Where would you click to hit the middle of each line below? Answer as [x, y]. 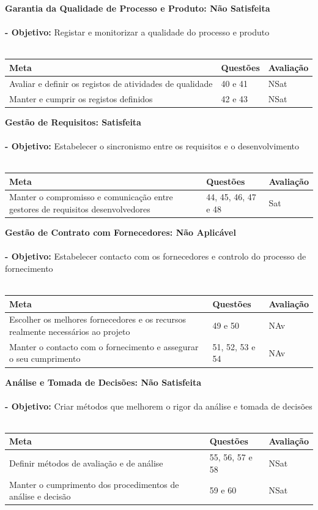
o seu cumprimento [45, 358]
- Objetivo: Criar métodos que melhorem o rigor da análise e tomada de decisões [159, 406]
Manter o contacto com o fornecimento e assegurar [104, 346]
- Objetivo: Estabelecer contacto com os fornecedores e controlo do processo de [156, 256]
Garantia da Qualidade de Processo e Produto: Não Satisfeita [138, 8]
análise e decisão [40, 496]
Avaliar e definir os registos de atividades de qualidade [111, 83]
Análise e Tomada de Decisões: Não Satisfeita [103, 382]
